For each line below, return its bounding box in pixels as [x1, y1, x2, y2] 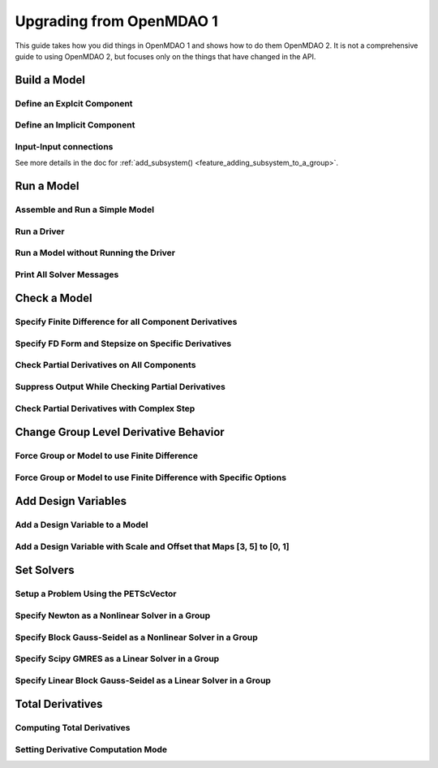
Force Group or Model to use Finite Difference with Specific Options [15, 472, 287, 483]
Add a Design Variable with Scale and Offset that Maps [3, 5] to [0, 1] [15, 541, 290, 552]
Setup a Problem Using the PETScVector [15, 589, 177, 600]
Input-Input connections [15, 140, 114, 152]
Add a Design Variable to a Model [15, 520, 148, 531]
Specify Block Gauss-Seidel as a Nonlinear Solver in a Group [15, 632, 259, 643]
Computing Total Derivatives [15, 723, 131, 734]
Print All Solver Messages [15, 269, 119, 280]
